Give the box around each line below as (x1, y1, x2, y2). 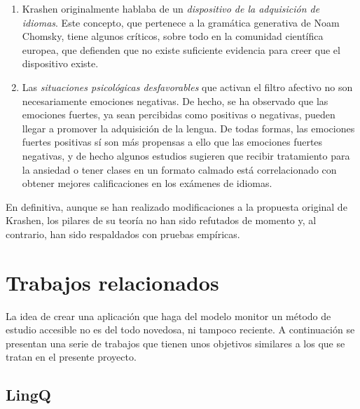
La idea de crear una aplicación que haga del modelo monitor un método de (6, 308, 331, 323)
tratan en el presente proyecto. (6, 349, 137, 364)
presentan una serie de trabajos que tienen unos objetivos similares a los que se (6, 335, 345, 350)
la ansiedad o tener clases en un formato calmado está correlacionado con (22, 162, 337, 176)
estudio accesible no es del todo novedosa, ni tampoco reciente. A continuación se (6, 322, 355, 337)
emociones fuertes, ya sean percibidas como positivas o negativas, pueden (22, 107, 335, 122)
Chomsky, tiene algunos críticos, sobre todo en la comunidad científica (22, 29, 324, 43)
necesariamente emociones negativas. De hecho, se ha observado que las (22, 93, 328, 108)
